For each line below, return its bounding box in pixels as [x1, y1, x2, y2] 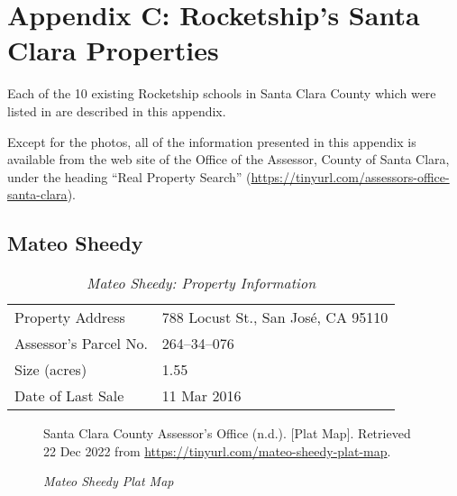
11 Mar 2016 [161, 385, 242, 407]
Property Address [14, 307, 125, 328]
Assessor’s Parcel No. [14, 333, 148, 354]
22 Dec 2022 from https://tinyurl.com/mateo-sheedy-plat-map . [43, 441, 391, 460]
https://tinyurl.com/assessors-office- [251, 167, 450, 186]
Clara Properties [7, 32, 219, 69]
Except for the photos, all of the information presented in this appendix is [7, 132, 416, 151]
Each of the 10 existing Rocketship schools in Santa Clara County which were [7, 84, 436, 103]
